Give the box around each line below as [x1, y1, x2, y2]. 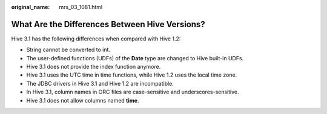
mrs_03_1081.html [59, 4, 103, 10]
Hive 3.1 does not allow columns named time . [26, 97, 139, 104]
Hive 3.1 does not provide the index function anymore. [26, 63, 161, 71]
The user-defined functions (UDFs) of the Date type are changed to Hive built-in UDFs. [26, 54, 244, 62]
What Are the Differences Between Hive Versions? [11, 19, 205, 30]
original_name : [11, 4, 50, 10]
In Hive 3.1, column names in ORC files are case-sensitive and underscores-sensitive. [26, 88, 239, 96]
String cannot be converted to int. [26, 46, 111, 54]
